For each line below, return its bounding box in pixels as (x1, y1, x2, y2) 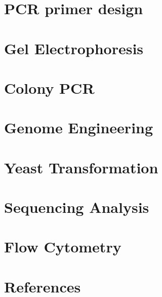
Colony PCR (4, 77, 95, 98)
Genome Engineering (4, 117, 153, 138)
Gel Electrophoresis (4, 38, 144, 58)
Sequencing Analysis (4, 197, 149, 217)
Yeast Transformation (4, 157, 158, 177)
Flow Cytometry (4, 236, 121, 257)
